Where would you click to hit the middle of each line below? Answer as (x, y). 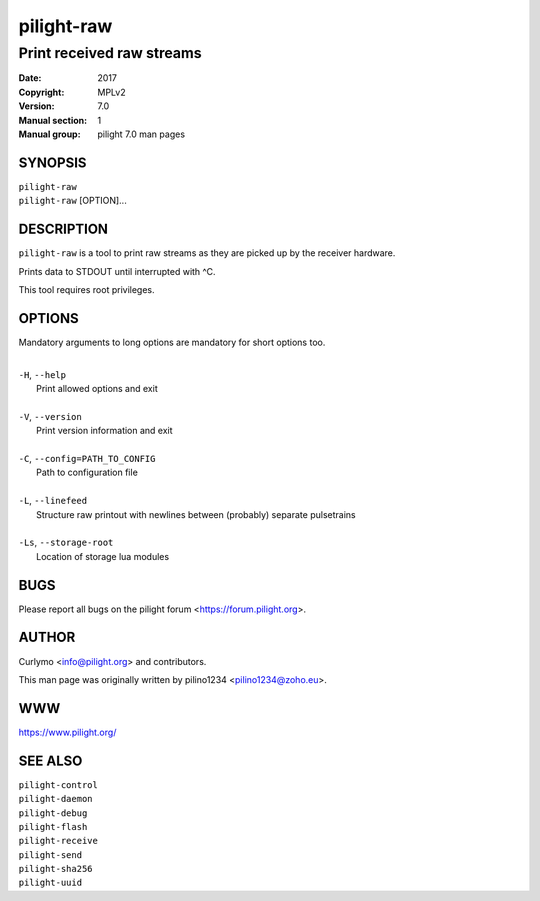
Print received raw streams (110, 53)
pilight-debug (53, 813)
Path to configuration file (87, 472)
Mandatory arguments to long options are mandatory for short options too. (172, 342)
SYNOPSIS (52, 162)
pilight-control (58, 784)
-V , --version (50, 416)
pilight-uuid (50, 883)
